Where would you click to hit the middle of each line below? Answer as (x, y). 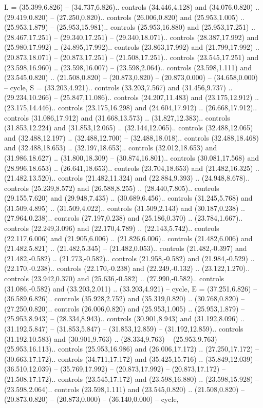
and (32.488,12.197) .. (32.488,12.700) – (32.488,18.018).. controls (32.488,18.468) (131, 137)
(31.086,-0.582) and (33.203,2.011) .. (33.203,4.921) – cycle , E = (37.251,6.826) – (131, 288)
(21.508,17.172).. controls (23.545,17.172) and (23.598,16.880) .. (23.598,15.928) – (131, 378)
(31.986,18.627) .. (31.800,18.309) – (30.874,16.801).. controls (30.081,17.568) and (131, 157)
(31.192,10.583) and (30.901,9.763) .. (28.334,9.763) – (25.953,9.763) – (114, 338)
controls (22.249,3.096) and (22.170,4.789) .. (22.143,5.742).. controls (112, 228)
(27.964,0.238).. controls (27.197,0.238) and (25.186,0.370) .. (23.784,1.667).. (124, 218)
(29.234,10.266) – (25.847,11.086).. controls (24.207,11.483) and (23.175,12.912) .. (131, 97)
